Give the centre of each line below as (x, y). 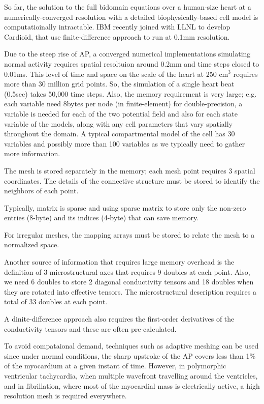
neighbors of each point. (41, 191)
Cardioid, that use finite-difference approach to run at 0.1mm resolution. (117, 36)
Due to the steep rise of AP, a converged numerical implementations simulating (127, 54)
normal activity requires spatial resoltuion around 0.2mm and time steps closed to (132, 63)
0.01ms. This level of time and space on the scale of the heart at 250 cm (116, 74)
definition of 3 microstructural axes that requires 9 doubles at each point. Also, (127, 271)
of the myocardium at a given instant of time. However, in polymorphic (115, 366)
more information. (32, 153)
